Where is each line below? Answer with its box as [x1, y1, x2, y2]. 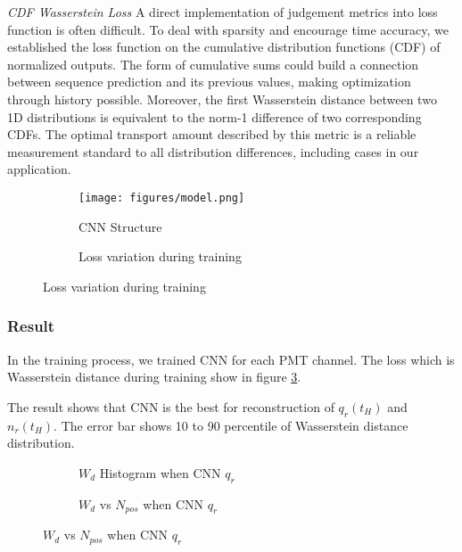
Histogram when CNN [99, 463, 221, 482]
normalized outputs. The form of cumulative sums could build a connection [7, 54, 419, 73]
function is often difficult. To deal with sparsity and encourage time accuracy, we [7, 20, 450, 38]
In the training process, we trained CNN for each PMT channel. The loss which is [7, 350, 455, 368]
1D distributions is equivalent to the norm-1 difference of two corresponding [7, 107, 422, 126]
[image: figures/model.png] [78, 191, 245, 204]
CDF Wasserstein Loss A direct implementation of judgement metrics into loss [7, 3, 438, 21]
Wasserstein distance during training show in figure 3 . [7, 367, 301, 386]
